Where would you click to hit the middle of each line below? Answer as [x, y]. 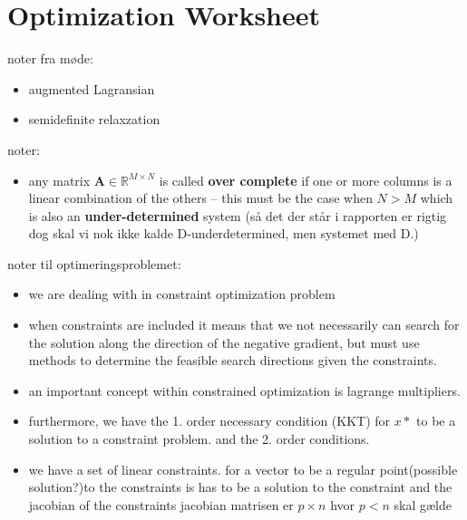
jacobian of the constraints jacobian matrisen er [161, 504]
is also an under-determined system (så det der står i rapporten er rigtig [238, 215]
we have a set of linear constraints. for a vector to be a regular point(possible [243, 469]
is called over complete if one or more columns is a [306, 180]
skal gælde [423, 504]
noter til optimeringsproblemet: [94, 263]
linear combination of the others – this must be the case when [200, 198]
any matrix [59, 180]
